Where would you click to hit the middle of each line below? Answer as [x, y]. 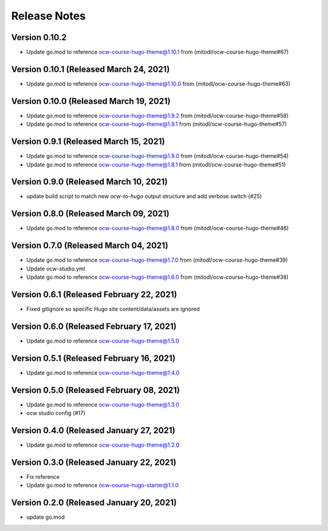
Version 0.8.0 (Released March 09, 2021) [90, 214]
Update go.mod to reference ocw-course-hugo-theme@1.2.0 [103, 445]
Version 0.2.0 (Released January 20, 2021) [94, 503]
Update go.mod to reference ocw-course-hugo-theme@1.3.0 [103, 405]
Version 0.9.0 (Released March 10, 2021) [90, 182]
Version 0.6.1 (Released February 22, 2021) [94, 294]
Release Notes [49, 16]
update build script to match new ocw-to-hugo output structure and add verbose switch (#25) [144, 196]
